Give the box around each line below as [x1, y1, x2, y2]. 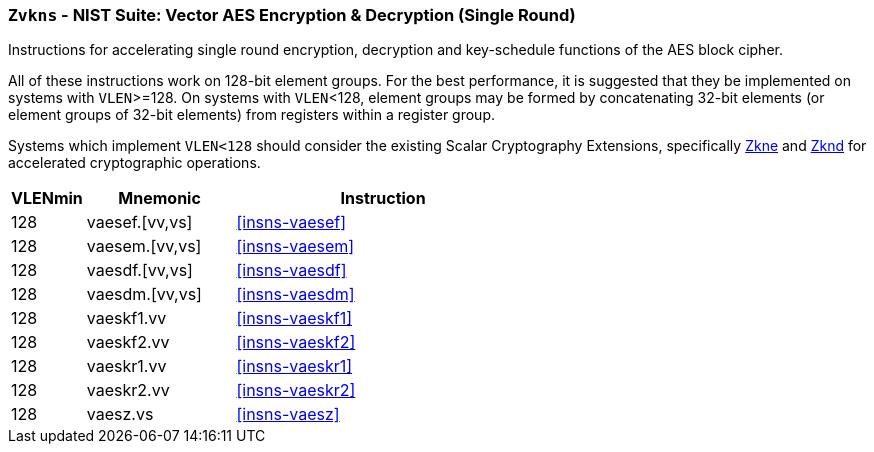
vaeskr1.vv [86, 356, 167, 377]
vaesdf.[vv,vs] [86, 260, 193, 281]
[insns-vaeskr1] [236, 356, 353, 377]
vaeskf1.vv [86, 308, 167, 329]
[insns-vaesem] [236, 236, 355, 257]
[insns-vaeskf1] [236, 308, 353, 329]
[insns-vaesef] [236, 212, 347, 233]
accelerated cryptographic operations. [8, 154, 261, 172]
